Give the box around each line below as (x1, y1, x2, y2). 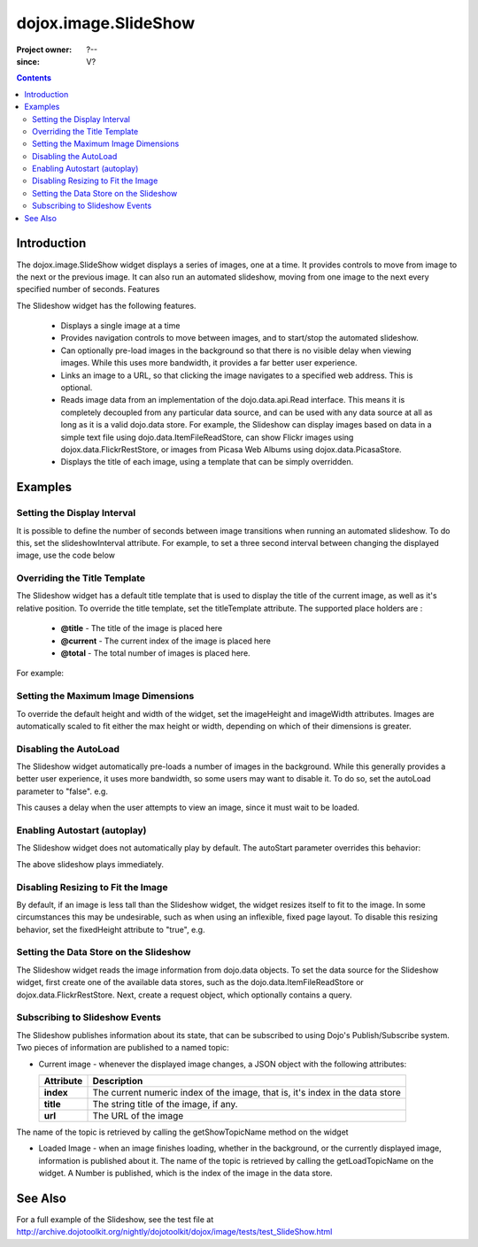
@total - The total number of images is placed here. (60, 648, 251, 658)
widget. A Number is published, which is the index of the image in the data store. (38, 1168, 333, 1179)
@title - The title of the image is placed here (60, 623, 223, 634)
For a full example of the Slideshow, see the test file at (16, 1214, 214, 1225)
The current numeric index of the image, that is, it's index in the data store (92, 1086, 402, 1098)
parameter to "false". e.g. (16, 786, 108, 797)
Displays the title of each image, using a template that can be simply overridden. (60, 457, 354, 467)
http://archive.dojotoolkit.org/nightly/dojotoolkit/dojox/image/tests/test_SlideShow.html (16, 1227, 333, 1237)
